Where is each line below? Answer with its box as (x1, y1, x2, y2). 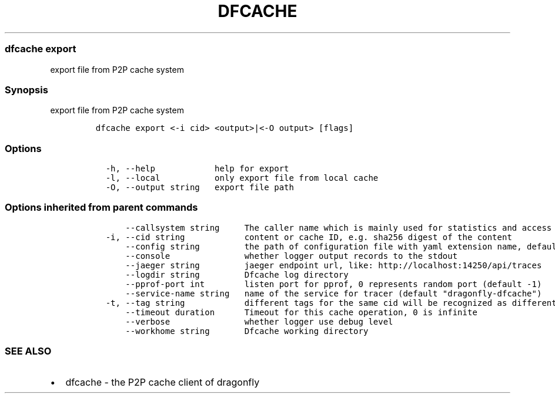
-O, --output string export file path (105, 183, 294, 192)
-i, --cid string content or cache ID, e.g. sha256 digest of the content (105, 232, 512, 242)
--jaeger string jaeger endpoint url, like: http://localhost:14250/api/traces (125, 260, 542, 270)
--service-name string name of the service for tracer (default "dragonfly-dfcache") (125, 288, 542, 298)
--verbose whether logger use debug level (125, 316, 393, 326)
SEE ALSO (5, 345, 52, 357)
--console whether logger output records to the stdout (125, 251, 458, 261)
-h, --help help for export (105, 164, 289, 173)
